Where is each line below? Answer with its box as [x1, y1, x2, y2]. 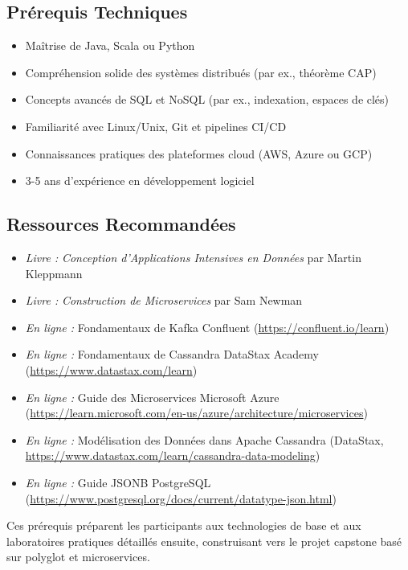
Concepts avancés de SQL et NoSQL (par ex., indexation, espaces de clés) [25, 91, 390, 108]
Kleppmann [25, 264, 83, 281]
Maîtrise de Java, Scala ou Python [25, 37, 195, 54]
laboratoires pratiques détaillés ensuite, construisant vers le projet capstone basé [6, 532, 402, 549]
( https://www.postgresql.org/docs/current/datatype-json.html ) [25, 490, 337, 506]
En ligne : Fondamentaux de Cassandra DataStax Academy [25, 346, 319, 363]
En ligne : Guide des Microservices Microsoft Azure [25, 388, 279, 405]
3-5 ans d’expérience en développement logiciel [25, 172, 255, 189]
